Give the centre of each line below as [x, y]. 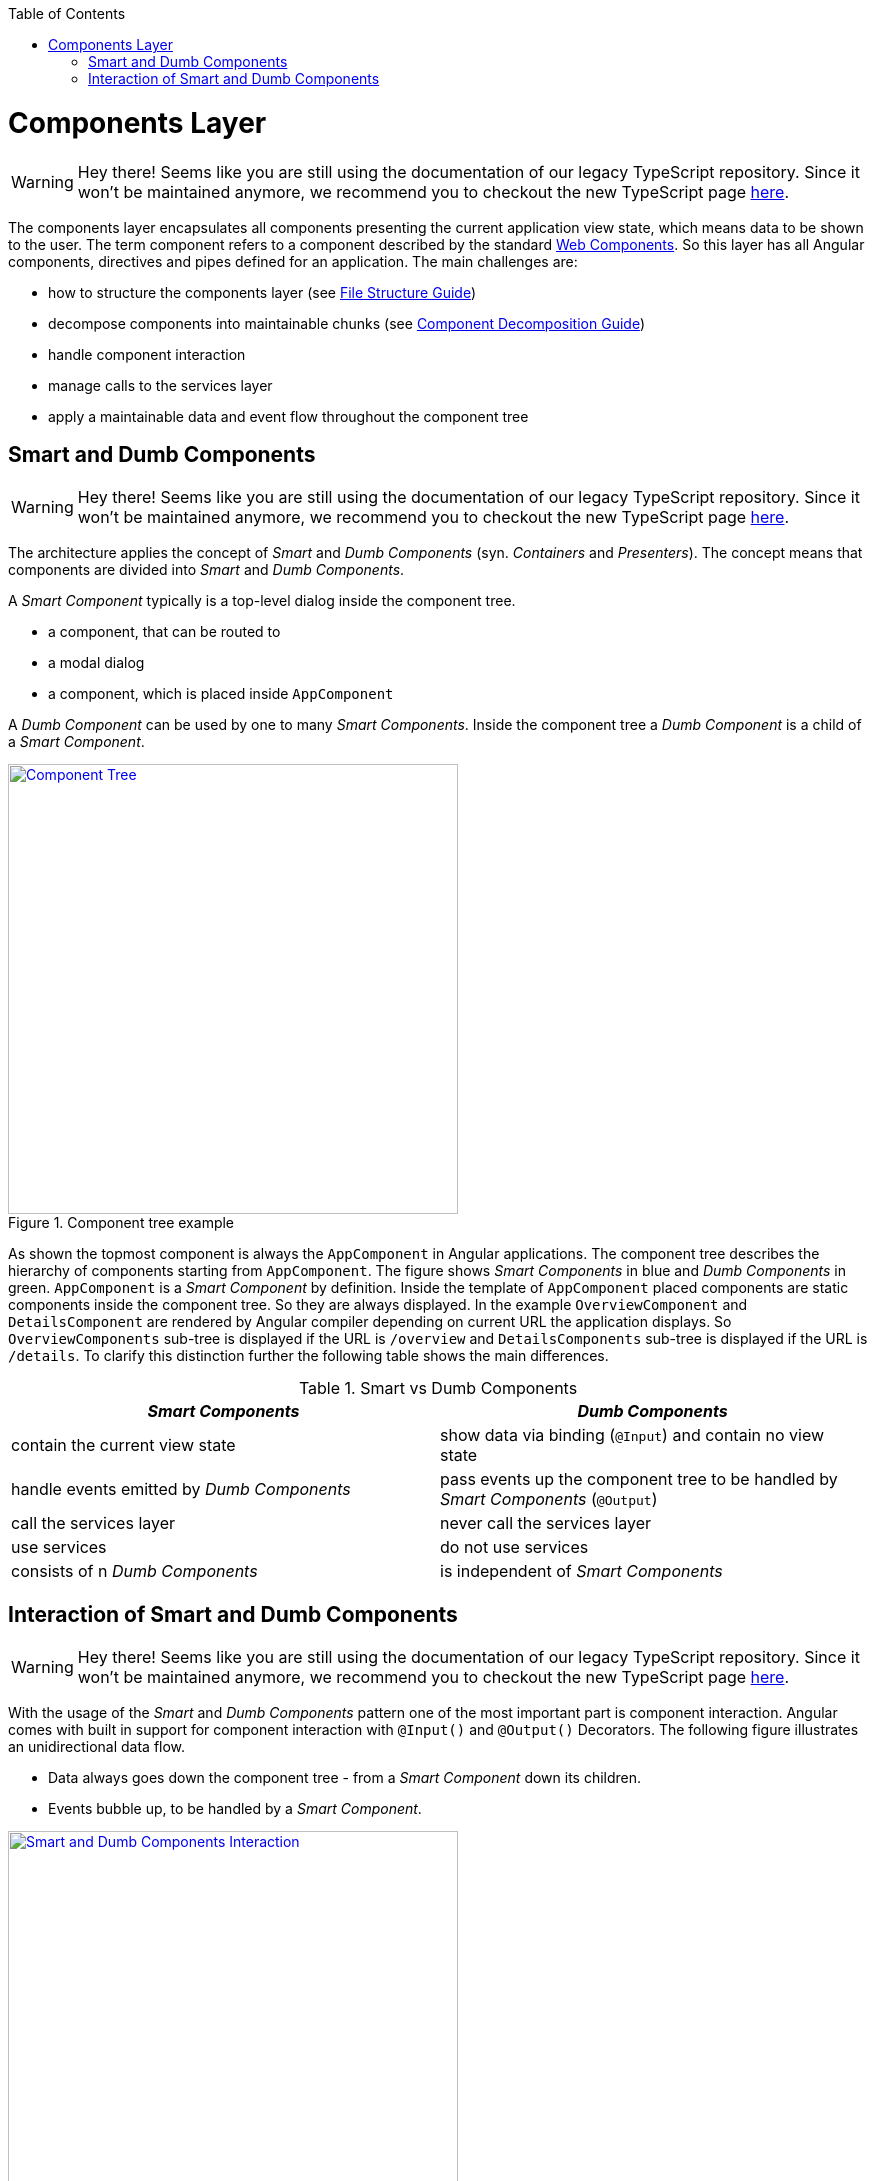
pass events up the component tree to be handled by [639, 1479]
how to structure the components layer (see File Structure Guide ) [262, 292]
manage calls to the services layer [160, 385]
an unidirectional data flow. [97, 1747]
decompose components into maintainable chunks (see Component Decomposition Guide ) [346, 323]
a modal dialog [96, 663]
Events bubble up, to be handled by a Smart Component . [235, 1809]
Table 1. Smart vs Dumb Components [438, 1388]
